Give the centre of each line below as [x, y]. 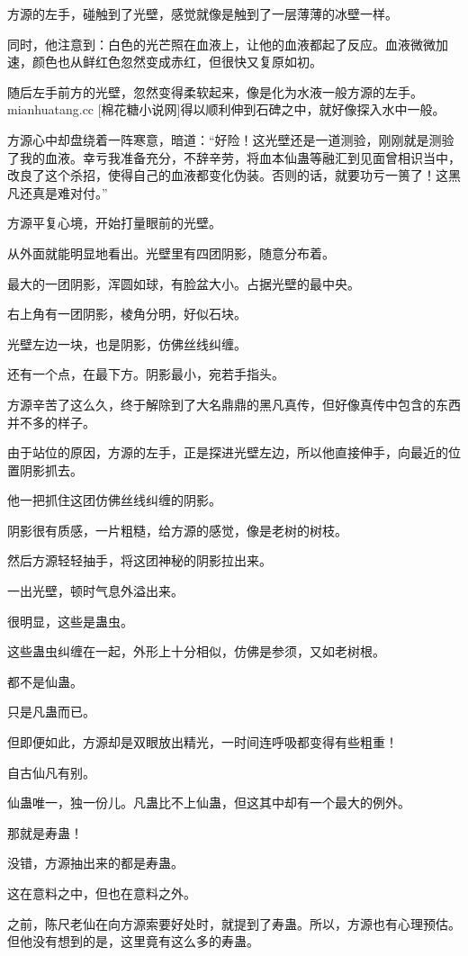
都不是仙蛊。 [45, 681]
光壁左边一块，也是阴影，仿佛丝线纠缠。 [127, 343]
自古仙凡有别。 [51, 772]
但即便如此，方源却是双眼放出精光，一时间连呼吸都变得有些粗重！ [202, 742]
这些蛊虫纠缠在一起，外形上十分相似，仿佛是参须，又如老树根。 [196, 651]
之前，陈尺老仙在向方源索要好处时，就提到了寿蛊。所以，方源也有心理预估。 [234, 923]
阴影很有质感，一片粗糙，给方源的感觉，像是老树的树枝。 [177, 530]
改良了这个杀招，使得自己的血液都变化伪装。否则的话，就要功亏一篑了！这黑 [234, 175]
